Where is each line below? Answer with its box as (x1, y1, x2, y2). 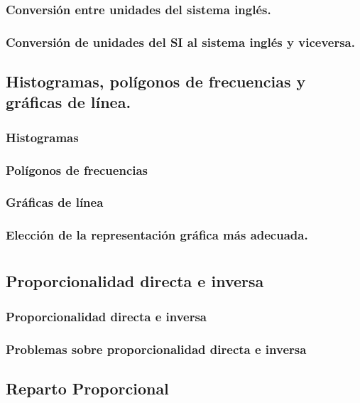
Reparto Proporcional (6, 377, 169, 399)
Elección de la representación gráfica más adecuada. (6, 226, 308, 244)
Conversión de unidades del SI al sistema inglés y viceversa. (6, 33, 355, 50)
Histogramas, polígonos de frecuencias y (6, 70, 306, 92)
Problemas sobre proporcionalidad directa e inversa (6, 340, 307, 358)
